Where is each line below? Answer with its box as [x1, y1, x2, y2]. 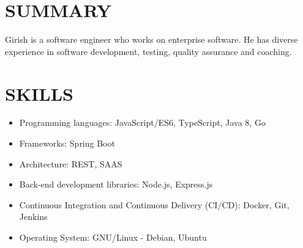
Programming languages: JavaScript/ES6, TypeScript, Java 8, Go [19, 116, 266, 129]
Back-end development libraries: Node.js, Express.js [19, 178, 213, 191]
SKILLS [5, 81, 73, 106]
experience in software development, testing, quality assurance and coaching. [5, 45, 292, 57]
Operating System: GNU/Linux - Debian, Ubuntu [19, 231, 207, 243]
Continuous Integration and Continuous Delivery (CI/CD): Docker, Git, [19, 198, 290, 211]
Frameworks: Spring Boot [19, 137, 115, 150]
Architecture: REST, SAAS [19, 157, 122, 170]
